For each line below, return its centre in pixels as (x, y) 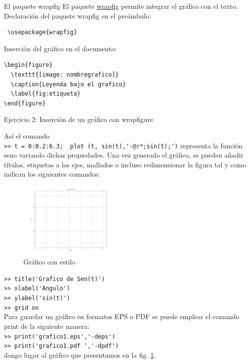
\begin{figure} (28, 65)
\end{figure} (25, 103)
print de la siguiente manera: (47, 326)
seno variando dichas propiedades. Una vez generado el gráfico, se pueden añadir (124, 155)
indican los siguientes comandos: (52, 174)
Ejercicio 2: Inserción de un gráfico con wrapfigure (79, 119)
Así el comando (27, 135)
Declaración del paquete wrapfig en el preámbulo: (78, 15)
